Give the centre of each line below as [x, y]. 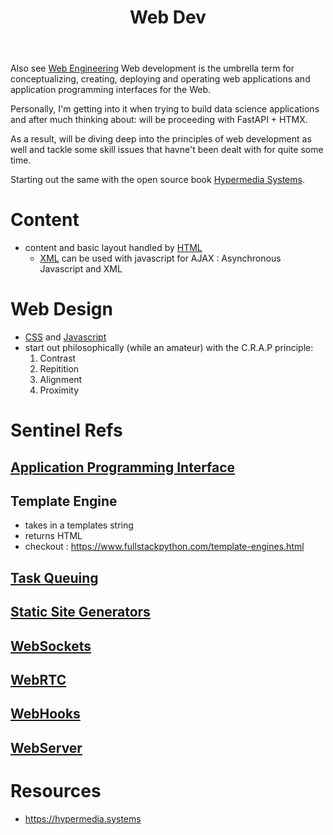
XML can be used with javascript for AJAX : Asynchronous [160, 258]
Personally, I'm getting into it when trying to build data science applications [165, 109]
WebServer [46, 747]
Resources [56, 790]
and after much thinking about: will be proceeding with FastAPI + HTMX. [159, 120]
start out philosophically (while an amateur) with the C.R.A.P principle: [169, 348]
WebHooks [45, 714]
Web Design [61, 309]
